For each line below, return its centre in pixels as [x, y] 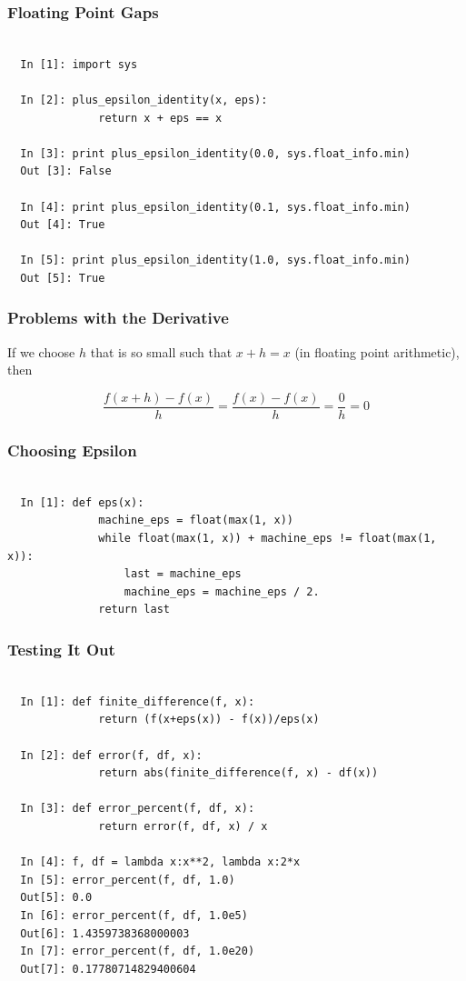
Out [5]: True [63, 278]
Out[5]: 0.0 [56, 898]
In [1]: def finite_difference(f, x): [138, 701]
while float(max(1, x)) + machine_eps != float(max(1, [268, 538]
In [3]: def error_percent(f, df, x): [138, 809]
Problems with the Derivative [118, 318]
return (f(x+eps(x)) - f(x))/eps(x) [209, 720]
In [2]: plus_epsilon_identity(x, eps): [144, 100]
